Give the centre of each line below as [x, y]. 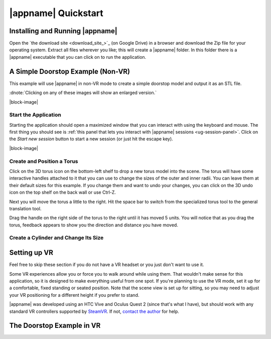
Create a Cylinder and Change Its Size [56, 238]
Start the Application [35, 115]
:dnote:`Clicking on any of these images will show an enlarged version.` [83, 93]
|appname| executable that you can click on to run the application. [78, 57]
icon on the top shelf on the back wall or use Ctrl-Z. [63, 192]
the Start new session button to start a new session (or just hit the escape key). [91, 139]
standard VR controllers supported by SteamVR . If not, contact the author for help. [94, 311]
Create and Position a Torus [44, 161]
